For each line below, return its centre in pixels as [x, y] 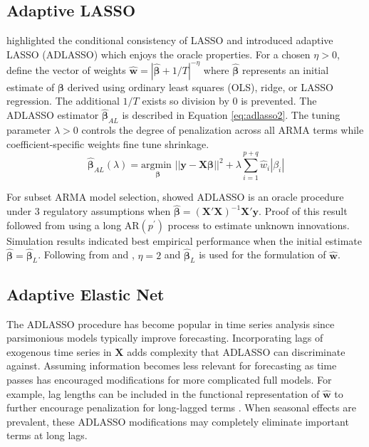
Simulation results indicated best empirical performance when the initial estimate [184, 240]
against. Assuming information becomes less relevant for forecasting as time [172, 366]
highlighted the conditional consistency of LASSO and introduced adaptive [170, 40]
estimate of [31, 86]
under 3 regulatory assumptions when [89, 211]
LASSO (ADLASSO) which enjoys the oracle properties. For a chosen [158, 54]
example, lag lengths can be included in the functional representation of [163, 393]
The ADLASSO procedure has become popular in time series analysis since [171, 324]
